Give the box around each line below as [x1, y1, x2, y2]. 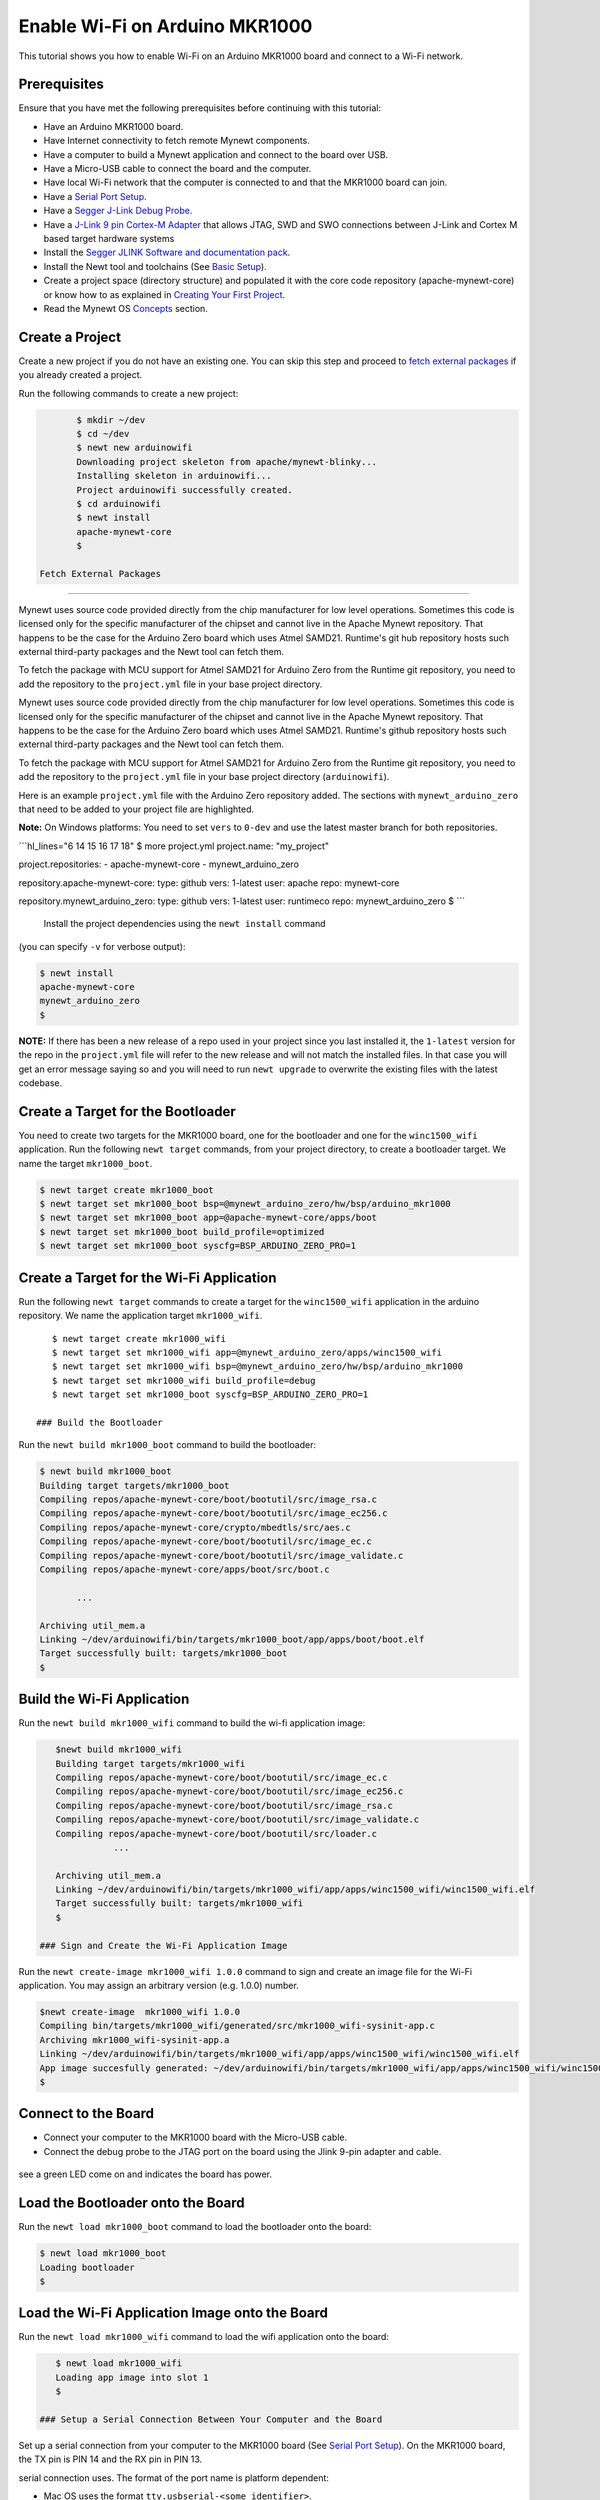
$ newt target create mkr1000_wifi [51, 1333, 227, 1344]
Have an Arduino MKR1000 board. [43, 120, 184, 132]
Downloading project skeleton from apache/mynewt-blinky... [76, 456, 378, 467]
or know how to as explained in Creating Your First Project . [43, 288, 286, 300]
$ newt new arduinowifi [76, 442, 194, 454]
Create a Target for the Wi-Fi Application [18, 1269, 277, 1286]
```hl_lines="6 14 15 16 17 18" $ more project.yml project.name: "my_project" [18, 840, 330, 852]
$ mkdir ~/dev [76, 414, 146, 425]
